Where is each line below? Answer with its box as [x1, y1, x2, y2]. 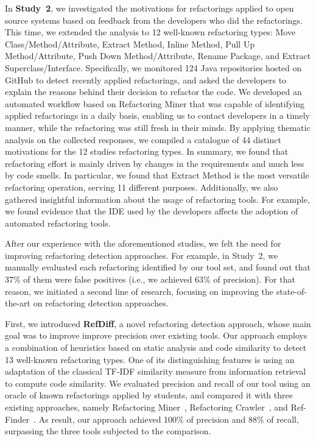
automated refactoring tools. [5, 216, 111, 229]
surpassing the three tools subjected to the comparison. [5, 425, 211, 437]
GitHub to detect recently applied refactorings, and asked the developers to [5, 73, 287, 86]
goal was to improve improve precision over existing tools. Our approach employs [5, 329, 307, 342]
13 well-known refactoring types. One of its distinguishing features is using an [5, 353, 295, 365]
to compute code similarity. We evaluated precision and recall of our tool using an [5, 376, 311, 389]
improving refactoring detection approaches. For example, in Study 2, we [5, 249, 278, 261]
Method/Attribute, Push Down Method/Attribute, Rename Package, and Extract [5, 49, 311, 62]
